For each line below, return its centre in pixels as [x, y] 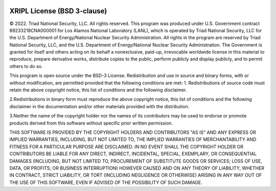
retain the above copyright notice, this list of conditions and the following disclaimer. [98, 90]
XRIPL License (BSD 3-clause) [58, 11]
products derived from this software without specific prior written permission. [91, 123]
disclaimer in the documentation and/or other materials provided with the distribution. [99, 106]
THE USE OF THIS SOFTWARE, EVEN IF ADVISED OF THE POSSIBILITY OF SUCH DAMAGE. [106, 182]
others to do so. [26, 66]
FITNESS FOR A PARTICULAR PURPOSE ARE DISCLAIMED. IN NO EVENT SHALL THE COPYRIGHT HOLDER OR [126, 147]
